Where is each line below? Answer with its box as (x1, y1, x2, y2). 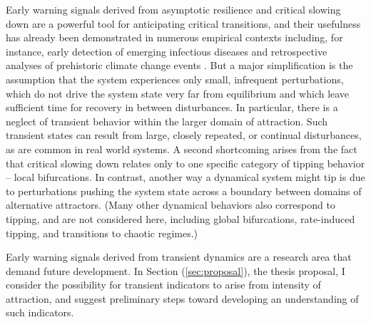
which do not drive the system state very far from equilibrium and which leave (6, 85, 350, 100)
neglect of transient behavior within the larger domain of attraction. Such (6, 113, 328, 128)
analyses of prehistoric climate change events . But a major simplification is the (6, 58, 353, 73)
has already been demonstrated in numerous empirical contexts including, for (6, 30, 343, 45)
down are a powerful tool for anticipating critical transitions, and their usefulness (6, 16, 361, 31)
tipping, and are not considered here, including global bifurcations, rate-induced (6, 211, 355, 226)
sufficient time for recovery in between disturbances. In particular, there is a (6, 100, 338, 115)
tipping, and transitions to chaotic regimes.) (6, 225, 198, 240)
